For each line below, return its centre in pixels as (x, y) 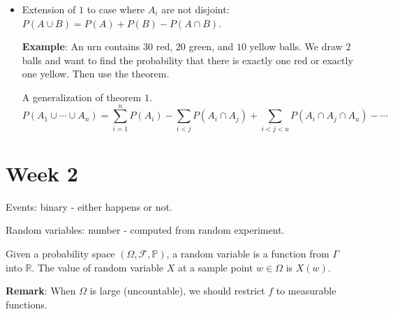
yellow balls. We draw (296, 46)
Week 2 (42, 173)
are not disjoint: (195, 9)
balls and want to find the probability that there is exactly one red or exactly (187, 60)
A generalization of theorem (82, 97)
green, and (211, 46)
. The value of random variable (98, 267)
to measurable (306, 291)
